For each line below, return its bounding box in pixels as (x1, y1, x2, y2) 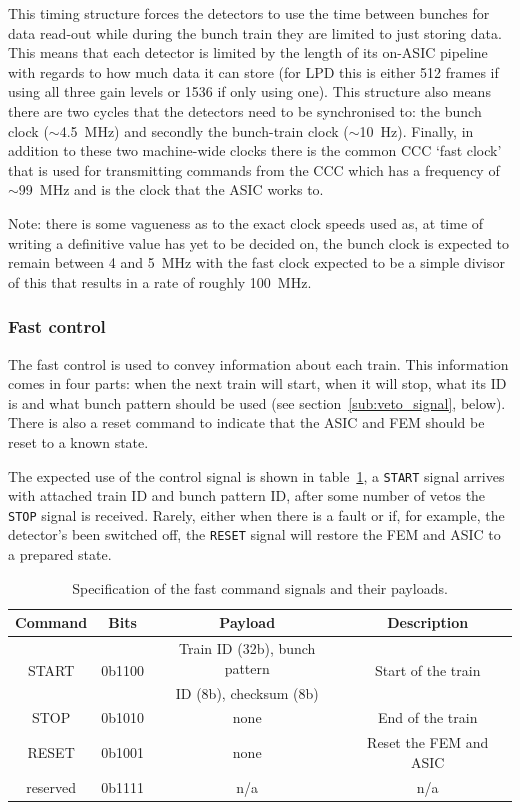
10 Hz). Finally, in (359, 120, 474, 141)
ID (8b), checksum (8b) (175, 682, 319, 703)
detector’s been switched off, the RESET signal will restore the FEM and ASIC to (8, 524, 501, 545)
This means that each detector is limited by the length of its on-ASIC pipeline (8, 42, 488, 63)
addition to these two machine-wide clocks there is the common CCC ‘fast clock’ (8, 140, 502, 161)
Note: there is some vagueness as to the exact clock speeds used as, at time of (8, 212, 484, 233)
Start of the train (374, 660, 481, 681)
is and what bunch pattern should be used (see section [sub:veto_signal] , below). (8, 392, 506, 413)
